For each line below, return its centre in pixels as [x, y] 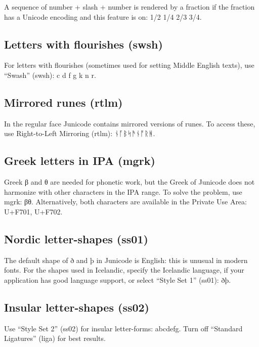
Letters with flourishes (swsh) [83, 44]
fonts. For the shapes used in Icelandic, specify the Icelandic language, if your [124, 270]
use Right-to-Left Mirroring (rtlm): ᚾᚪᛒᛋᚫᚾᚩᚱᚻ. [80, 133]
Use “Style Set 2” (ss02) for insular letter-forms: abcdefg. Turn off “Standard [123, 328]
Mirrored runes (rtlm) [63, 102]
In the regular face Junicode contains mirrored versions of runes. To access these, [130, 123]
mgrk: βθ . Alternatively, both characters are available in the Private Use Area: [125, 202]
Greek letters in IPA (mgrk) [80, 161]
